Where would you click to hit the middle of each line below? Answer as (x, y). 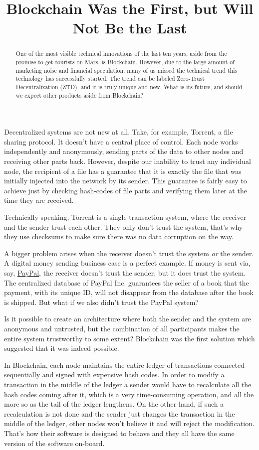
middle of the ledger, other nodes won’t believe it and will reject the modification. (129, 423)
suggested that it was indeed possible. (62, 348)
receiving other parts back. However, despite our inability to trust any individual (128, 161)
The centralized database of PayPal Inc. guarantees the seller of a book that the (127, 282)
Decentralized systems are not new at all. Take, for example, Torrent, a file (119, 132)
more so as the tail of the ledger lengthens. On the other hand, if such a (114, 404)
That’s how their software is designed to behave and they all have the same (119, 433)
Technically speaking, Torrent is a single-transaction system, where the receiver (125, 217)
